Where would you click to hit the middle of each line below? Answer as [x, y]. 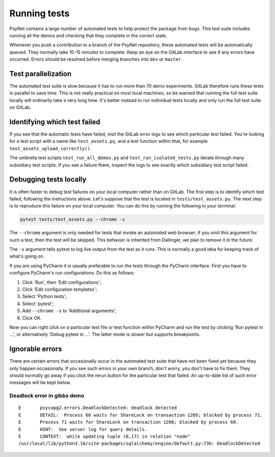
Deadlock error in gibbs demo [47, 396]
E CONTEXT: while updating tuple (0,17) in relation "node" [104, 436]
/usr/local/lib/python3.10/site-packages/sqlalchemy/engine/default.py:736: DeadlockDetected [139, 443]
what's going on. [27, 256]
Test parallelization [40, 74]
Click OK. [32, 318]
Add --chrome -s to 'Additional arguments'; [70, 311]
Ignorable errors [36, 349]
